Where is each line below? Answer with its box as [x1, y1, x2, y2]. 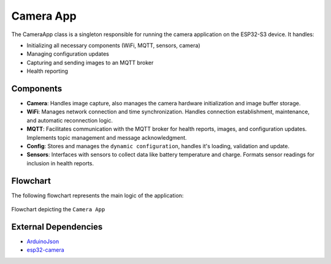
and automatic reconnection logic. [26, 116, 113, 124]
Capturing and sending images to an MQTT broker [26, 59, 154, 66]
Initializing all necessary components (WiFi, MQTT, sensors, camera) [26, 42, 200, 49]
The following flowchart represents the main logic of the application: [11, 192, 184, 199]
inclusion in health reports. [26, 159, 94, 167]
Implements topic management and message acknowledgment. [26, 134, 187, 141]
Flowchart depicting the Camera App [11, 206, 105, 213]
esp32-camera [26, 246, 64, 254]
